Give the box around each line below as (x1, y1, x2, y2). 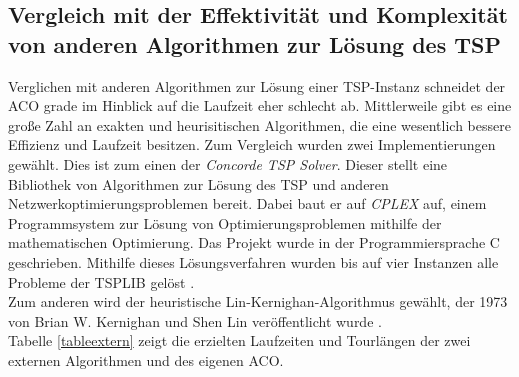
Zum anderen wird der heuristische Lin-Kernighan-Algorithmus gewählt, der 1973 (8, 291, 508, 312)
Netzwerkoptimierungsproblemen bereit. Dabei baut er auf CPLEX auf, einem (8, 193, 487, 214)
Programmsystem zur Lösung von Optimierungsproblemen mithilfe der (8, 212, 442, 233)
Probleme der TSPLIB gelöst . (8, 271, 195, 292)
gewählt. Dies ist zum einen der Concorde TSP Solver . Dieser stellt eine (8, 153, 448, 174)
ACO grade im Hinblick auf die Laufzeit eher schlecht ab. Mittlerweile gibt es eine (8, 95, 512, 116)
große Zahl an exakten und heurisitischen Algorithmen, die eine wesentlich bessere (8, 114, 511, 135)
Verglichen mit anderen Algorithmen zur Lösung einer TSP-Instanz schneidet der (8, 75, 506, 96)
